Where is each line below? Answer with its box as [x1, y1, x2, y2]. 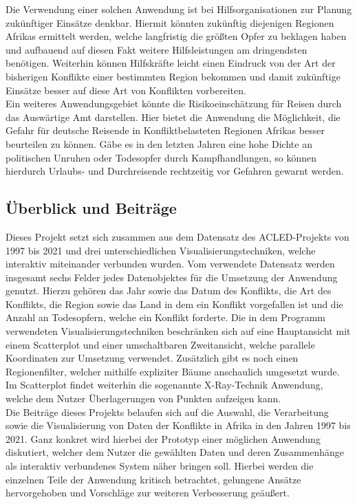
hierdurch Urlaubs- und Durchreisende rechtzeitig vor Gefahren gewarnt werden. [6, 164, 344, 178]
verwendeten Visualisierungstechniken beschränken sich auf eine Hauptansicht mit [6, 324, 351, 338]
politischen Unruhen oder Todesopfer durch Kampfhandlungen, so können [6, 150, 316, 164]
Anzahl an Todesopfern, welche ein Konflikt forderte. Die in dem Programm [6, 310, 326, 325]
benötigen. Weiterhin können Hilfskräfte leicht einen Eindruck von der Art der [6, 56, 336, 70]
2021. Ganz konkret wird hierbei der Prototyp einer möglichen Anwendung [6, 431, 321, 446]
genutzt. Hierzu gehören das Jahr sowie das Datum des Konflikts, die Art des [6, 283, 332, 298]
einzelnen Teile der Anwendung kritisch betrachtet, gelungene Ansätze [6, 472, 301, 486]
